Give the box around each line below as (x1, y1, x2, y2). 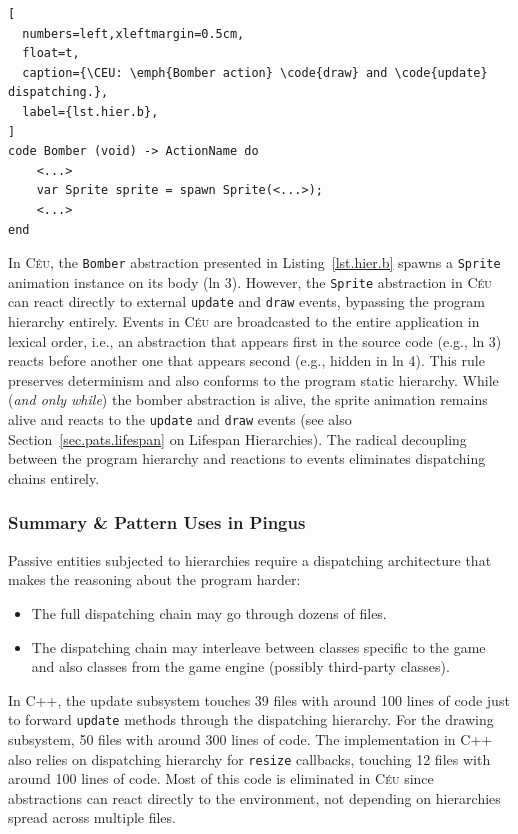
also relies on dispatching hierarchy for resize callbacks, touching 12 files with (8, 748, 491, 769)
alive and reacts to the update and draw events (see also (8, 409, 352, 430)
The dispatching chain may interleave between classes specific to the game (31, 636, 486, 657)
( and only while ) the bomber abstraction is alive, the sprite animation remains (8, 389, 488, 410)
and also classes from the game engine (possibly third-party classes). (31, 656, 450, 677)
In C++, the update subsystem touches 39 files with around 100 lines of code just (8, 689, 510, 710)
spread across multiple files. (8, 807, 176, 828)
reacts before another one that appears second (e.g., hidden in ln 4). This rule (8, 350, 485, 371)
